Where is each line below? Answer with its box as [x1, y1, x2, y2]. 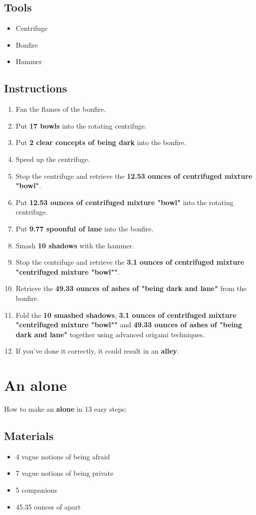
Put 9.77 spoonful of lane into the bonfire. [15, 223, 154, 233]
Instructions [4, 80, 67, 96]
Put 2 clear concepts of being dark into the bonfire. [15, 137, 186, 147]
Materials [4, 428, 54, 443]
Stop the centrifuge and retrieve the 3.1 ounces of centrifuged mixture [15, 257, 245, 267]
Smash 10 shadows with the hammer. [15, 240, 134, 250]
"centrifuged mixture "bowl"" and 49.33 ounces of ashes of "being [15, 319, 242, 330]
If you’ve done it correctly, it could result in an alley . [15, 346, 179, 356]
